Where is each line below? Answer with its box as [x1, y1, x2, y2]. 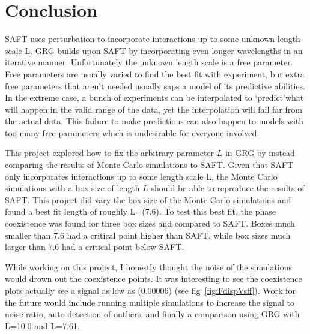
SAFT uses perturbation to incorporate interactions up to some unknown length [5, 32, 300, 45]
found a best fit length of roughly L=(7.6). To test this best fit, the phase [5, 205, 276, 218]
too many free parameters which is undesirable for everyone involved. [5, 126, 260, 139]
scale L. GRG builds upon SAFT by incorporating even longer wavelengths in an [5, 44, 303, 56]
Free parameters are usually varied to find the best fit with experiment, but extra [5, 67, 305, 80]
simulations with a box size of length [5, 182, 140, 194]
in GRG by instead [225, 146, 295, 159]
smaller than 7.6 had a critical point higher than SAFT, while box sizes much [5, 228, 291, 241]
